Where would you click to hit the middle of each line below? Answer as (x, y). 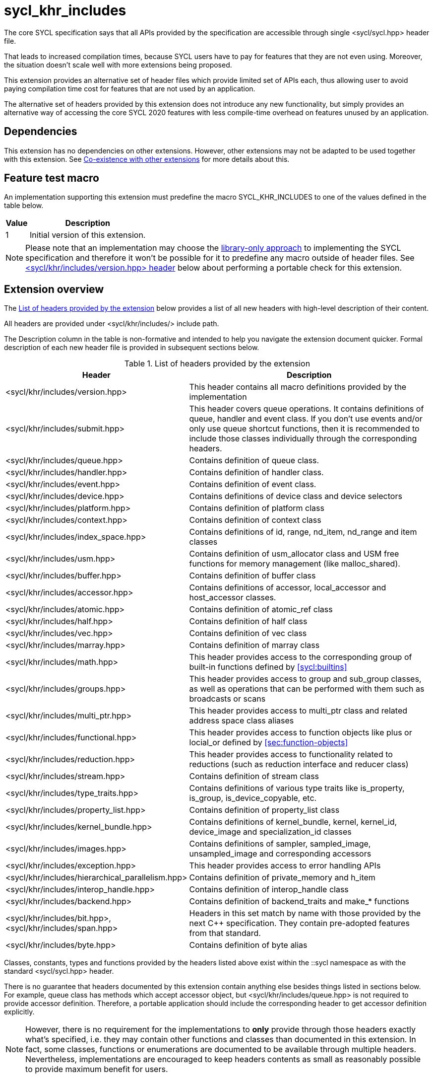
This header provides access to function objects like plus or (301, 733)
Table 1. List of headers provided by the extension (217, 364)
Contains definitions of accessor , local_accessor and (288, 588)
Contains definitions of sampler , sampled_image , (280, 844)
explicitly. (19, 1012)
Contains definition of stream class (254, 776)
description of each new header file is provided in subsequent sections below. (132, 348)
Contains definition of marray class (254, 645)
